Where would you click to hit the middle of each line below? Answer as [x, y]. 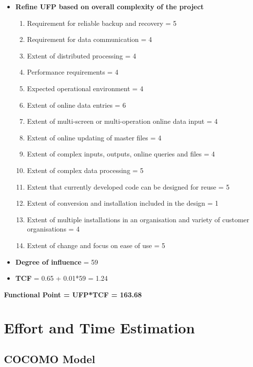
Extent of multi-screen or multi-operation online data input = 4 [122, 121]
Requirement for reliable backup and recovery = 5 [102, 23]
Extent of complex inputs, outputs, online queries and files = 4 [121, 154]
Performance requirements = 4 [73, 72]
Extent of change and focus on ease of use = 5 [96, 245]
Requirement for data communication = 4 [89, 39]
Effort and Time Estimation [99, 328]
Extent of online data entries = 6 [77, 105]
